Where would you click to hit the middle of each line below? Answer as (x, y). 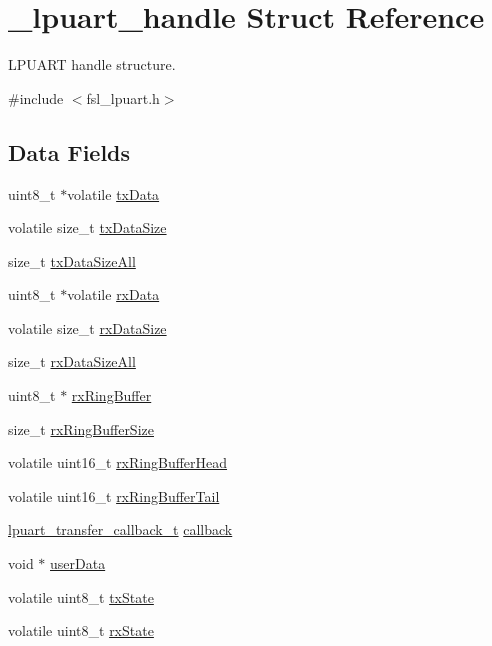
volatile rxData (113, 294)
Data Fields (69, 151)
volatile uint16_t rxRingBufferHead (118, 462)
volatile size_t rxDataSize (87, 327)
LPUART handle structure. (92, 64)
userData (78, 563)
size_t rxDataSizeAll (72, 361)
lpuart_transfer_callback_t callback (120, 529)
